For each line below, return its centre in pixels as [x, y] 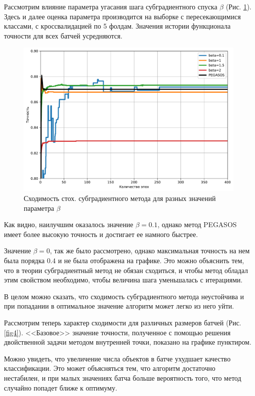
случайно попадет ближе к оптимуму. [61, 387]
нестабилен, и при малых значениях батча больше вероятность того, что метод [123, 377]
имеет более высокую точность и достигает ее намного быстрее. [101, 234]
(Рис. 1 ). [238, 6]
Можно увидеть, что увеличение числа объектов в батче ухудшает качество [117, 358]
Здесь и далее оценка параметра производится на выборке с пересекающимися [123, 16]
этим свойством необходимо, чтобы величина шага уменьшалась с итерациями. [123, 280]
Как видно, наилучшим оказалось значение [69, 224]
